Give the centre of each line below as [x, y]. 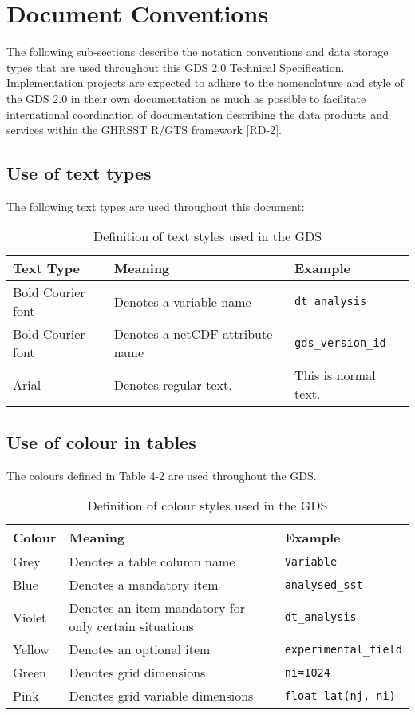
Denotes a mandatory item [144, 585]
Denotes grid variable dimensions [161, 696]
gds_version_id [340, 343]
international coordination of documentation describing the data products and [198, 114]
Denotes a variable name [182, 301]
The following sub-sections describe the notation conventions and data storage [198, 52]
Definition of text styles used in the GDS [207, 236]
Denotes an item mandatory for [157, 608]
